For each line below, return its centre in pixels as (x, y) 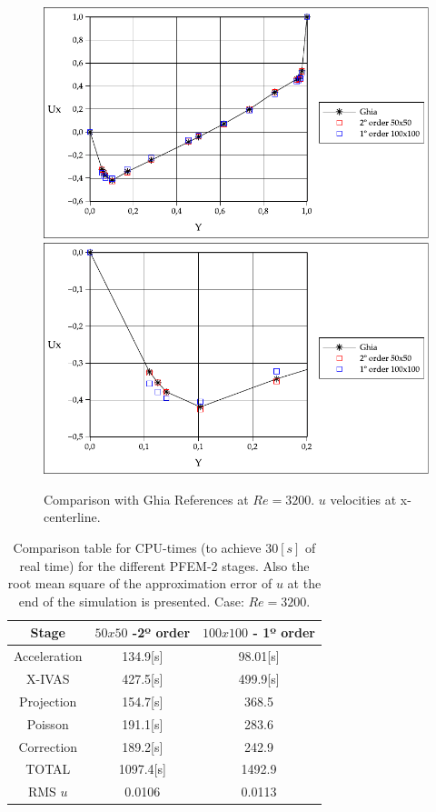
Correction (48, 746)
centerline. (72, 517)
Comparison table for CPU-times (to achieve (137, 547)
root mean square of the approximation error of (140, 583)
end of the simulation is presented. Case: (131, 601)
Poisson (48, 723)
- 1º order (284, 632)
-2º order (161, 632)
